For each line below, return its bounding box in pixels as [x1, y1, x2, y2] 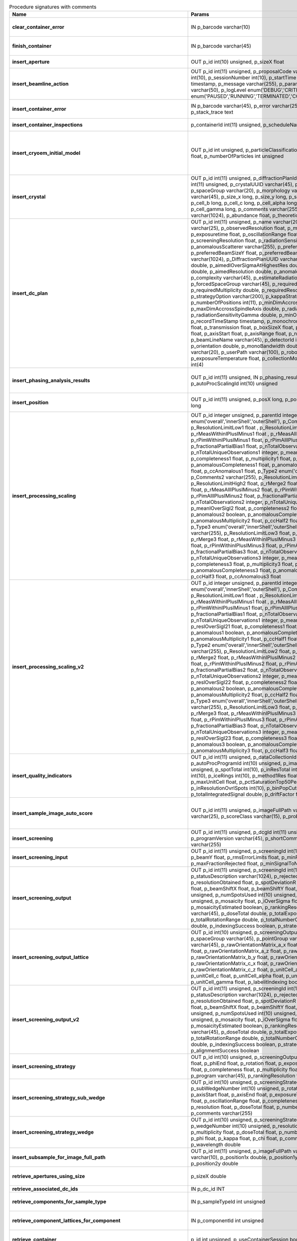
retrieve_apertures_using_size [12, 1173, 85, 1180]
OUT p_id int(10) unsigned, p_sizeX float [191, 59, 285, 66]
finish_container [12, 43, 52, 50]
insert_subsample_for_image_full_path [12, 1154, 106, 1161]
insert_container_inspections [12, 122, 83, 129]
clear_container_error [12, 24, 64, 31]
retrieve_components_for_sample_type [12, 1198, 106, 1205]
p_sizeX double [191, 1173, 227, 1180]
